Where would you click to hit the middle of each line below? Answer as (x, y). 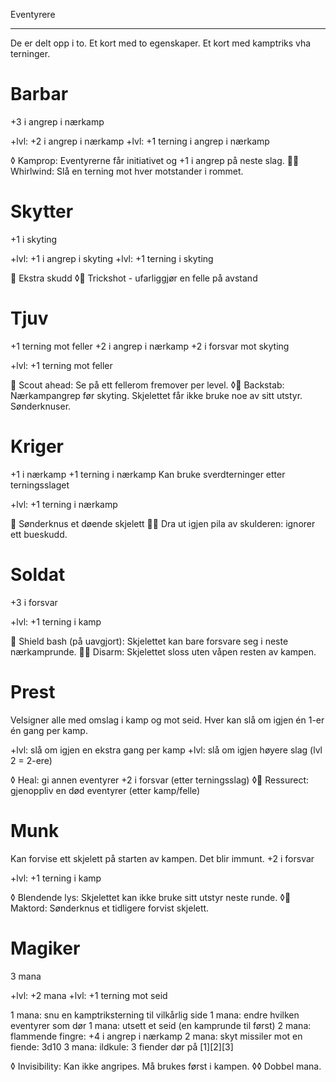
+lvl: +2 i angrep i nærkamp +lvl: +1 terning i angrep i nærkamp (140, 141)
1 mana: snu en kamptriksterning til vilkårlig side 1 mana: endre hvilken (155, 1015)
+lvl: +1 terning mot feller (61, 365)
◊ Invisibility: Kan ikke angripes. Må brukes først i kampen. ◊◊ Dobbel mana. (166, 1066)
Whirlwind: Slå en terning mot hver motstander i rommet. (127, 171)
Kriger (37, 446)
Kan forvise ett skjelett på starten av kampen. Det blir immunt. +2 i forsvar (162, 858)
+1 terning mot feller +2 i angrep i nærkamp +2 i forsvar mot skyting (150, 346)
